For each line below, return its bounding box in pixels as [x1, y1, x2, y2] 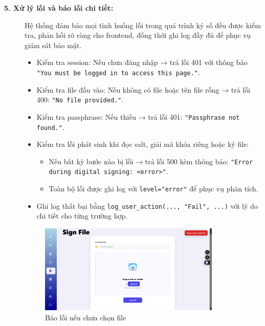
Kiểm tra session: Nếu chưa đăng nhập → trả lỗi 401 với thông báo [36, 57, 248, 68]
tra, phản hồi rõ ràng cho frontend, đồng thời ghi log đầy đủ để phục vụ [25, 30, 251, 40]
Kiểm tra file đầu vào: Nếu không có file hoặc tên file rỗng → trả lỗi [36, 84, 251, 95]
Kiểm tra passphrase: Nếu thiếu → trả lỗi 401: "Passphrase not [36, 111, 240, 122]
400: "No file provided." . [36, 94, 124, 105]
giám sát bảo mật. [25, 39, 82, 50]
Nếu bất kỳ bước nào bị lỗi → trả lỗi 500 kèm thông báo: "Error [49, 156, 253, 166]
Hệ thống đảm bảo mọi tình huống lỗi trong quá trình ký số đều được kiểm [25, 19, 261, 30]
